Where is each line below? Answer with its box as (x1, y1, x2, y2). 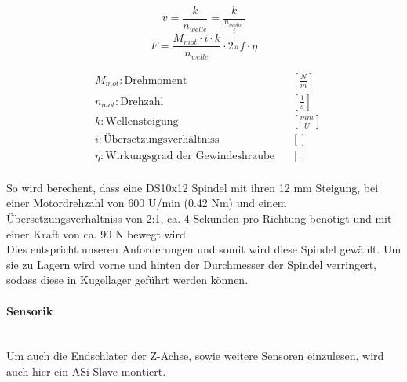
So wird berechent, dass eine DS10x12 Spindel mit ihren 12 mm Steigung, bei (6, 179, 379, 195)
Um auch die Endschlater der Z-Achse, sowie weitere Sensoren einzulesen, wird (6, 347, 384, 364)
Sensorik (6, 302, 53, 318)
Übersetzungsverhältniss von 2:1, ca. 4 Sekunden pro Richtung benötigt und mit (6, 210, 392, 227)
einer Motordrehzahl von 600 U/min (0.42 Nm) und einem (6, 195, 287, 211)
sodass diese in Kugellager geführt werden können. (6, 271, 249, 288)
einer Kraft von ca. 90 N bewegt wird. (6, 225, 189, 242)
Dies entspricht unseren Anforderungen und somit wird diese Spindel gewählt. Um (6, 241, 402, 257)
